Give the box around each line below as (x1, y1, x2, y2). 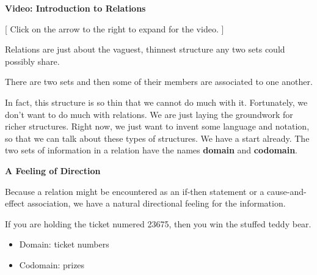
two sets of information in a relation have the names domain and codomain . (5, 144, 298, 156)
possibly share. (5, 54, 60, 67)
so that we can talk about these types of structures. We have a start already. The (5, 131, 310, 144)
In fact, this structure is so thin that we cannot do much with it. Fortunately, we (5, 95, 308, 108)
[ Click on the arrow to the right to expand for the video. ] (5, 22, 224, 35)
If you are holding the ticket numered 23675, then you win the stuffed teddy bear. (5, 217, 312, 230)
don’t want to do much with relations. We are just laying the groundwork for (5, 108, 293, 120)
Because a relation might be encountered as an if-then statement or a (5, 185, 264, 197)
